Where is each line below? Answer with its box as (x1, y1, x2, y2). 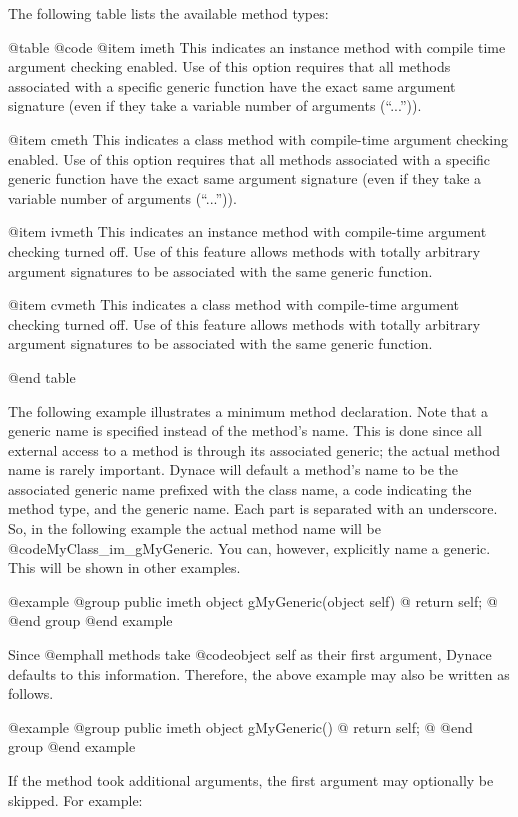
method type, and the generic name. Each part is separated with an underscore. (8, 498, 498, 519)
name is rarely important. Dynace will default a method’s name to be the (8, 459, 459, 480)
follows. (8, 683, 54, 704)
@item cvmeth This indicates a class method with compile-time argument (8, 294, 460, 315)
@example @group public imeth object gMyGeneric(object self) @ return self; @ (8, 590, 498, 611)
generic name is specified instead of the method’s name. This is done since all (8, 420, 482, 441)
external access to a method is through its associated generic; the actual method (8, 439, 501, 460)
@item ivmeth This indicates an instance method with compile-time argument (8, 221, 487, 242)
